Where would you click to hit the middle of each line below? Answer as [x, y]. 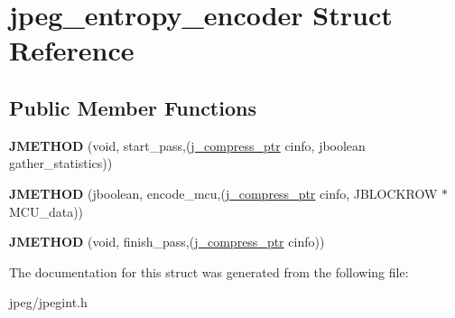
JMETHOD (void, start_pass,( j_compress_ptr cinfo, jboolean [187, 145]
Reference [72, 50]
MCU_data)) [46, 211]
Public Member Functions [133, 107]
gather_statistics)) [61, 163]
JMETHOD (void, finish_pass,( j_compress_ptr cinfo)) [167, 242]
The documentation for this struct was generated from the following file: [209, 271]
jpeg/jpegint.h [48, 302]
